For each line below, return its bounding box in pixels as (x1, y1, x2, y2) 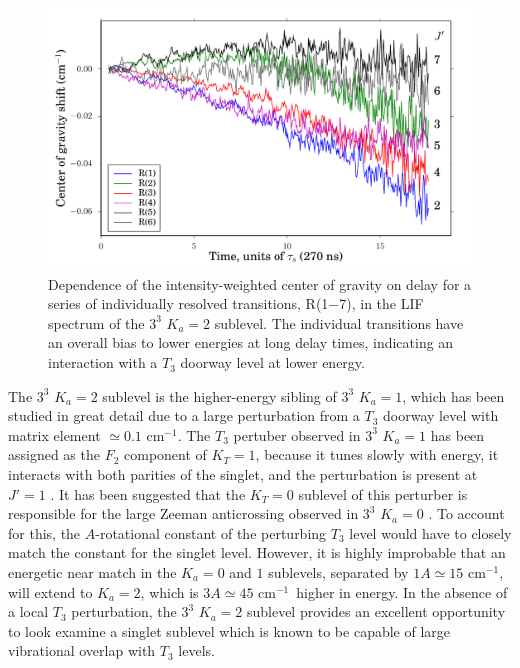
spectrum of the (48, 312, 145, 333)
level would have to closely (349, 522, 512, 543)
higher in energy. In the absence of (296, 581, 508, 602)
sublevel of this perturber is (298, 483, 468, 504)
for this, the (8, 522, 81, 543)
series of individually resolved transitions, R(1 (48, 293, 329, 314)
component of (124, 444, 207, 465)
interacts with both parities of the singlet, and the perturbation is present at (8, 464, 478, 485)
